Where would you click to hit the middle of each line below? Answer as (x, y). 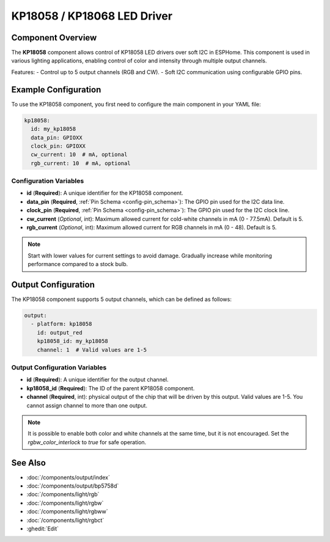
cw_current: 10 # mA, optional (79, 155)
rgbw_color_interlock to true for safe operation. (87, 442)
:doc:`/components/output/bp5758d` (73, 486)
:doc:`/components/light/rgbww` (67, 511)
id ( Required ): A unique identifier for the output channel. (97, 380)
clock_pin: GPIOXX (58, 146)
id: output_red (60, 332)
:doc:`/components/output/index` (68, 477)
